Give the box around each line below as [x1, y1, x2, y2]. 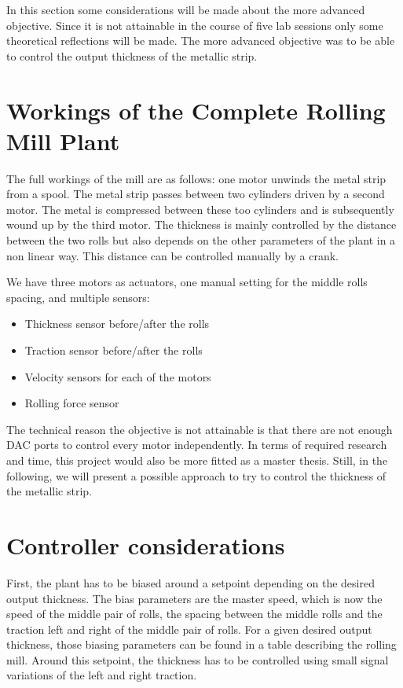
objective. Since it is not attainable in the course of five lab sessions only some [6, 17, 383, 33]
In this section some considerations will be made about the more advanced [6, 2, 365, 17]
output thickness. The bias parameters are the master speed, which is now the [6, 590, 383, 606]
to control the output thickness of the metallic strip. [6, 47, 258, 64]
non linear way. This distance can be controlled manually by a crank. [6, 247, 339, 263]
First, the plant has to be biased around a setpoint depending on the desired [6, 574, 375, 591]
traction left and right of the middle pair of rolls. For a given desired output [6, 620, 372, 637]
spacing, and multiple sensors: [6, 289, 150, 305]
